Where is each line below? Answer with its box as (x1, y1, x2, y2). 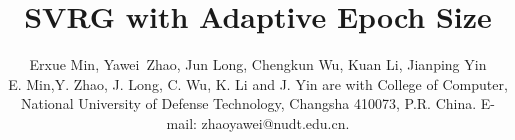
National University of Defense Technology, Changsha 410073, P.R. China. (21, 93, 477, 114)
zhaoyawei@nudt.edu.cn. (201, 112, 350, 133)
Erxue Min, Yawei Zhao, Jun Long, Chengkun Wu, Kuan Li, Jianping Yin (29, 54, 487, 75)
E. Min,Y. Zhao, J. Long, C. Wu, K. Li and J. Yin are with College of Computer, (8, 73, 508, 94)
